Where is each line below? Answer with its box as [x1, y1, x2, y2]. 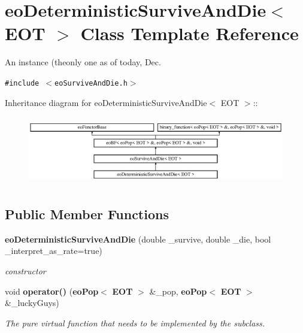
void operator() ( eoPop [5, 284, 99, 297]
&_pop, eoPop [149, 284, 207, 297]
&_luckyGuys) [5, 296, 59, 309]
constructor [5, 264, 46, 277]
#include [5, 78, 40, 87]
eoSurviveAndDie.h [54, 78, 128, 87]
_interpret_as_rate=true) [5, 244, 102, 257]
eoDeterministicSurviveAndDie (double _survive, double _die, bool [5, 232, 271, 245]
